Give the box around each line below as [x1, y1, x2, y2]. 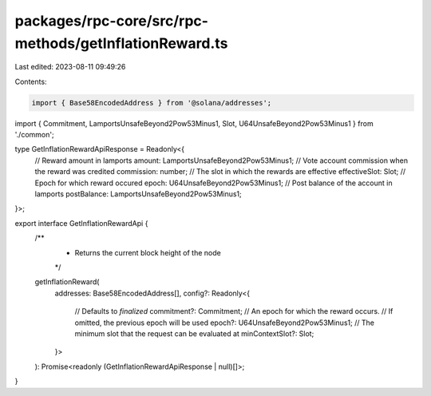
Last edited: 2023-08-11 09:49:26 [14, 62, 126, 72]
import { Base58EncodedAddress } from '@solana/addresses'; [31, 98, 272, 107]
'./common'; [14, 130, 55, 140]
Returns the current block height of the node [74, 247, 221, 257]
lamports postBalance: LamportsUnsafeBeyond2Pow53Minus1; [34, 189, 243, 199]
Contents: [14, 77, 47, 86]
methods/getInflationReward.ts [14, 34, 228, 52]
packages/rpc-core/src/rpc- [14, 12, 209, 30]
